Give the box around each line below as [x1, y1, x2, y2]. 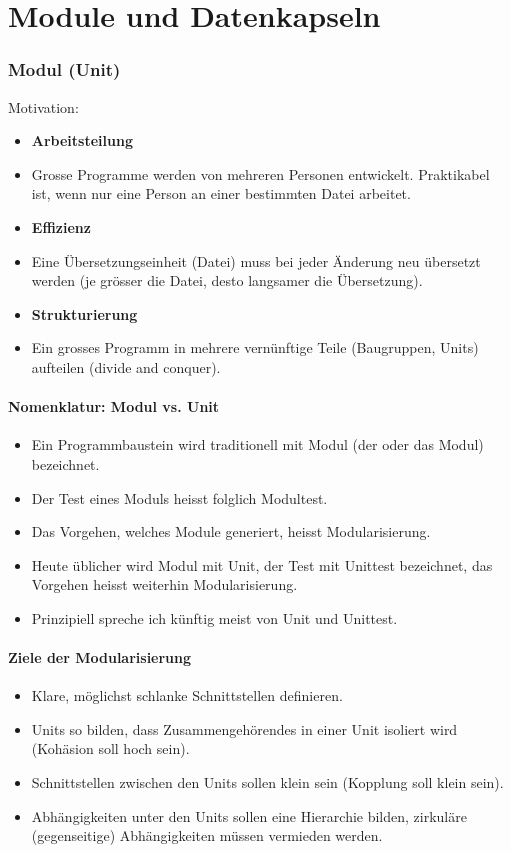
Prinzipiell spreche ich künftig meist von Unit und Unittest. [31, 607, 398, 628]
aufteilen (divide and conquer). [31, 356, 221, 377]
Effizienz [31, 216, 91, 237]
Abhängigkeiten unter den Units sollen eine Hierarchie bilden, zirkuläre [31, 805, 467, 826]
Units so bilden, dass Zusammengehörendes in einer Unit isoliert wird [31, 718, 458, 739]
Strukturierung [31, 303, 138, 324]
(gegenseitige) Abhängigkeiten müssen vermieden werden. [31, 825, 383, 846]
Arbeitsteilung [31, 130, 133, 151]
